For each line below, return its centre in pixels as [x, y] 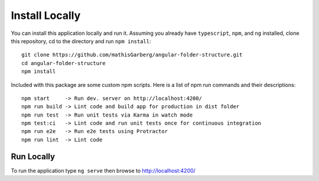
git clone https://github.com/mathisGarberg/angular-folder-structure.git [132, 55]
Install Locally [46, 15]
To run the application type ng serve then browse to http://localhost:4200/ [103, 170]
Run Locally [33, 156]
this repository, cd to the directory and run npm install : [81, 41]
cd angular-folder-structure [64, 63]
